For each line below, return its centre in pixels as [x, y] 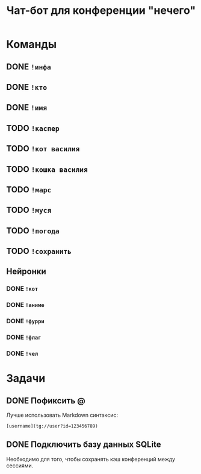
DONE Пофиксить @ [46, 401]
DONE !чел [22, 353]
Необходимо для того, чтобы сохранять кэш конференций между [91, 459]
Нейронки [26, 272]
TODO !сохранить [39, 251]
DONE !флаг [24, 337]
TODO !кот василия [43, 149]
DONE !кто [27, 87]
